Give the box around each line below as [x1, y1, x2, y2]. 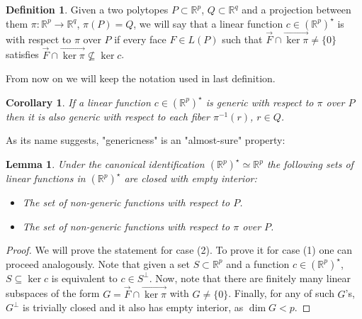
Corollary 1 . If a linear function [6, 94, 151, 109]
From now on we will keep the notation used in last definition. [6, 71, 276, 86]
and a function [226, 256, 290, 271]
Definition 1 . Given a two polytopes [6, 2, 169, 16]
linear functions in [6, 171, 86, 185]
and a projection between [242, 2, 351, 16]
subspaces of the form [6, 286, 100, 301]
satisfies [6, 47, 39, 62]
